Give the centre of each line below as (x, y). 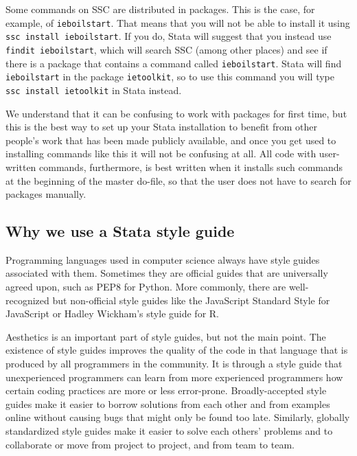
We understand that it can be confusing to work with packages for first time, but (176, 113)
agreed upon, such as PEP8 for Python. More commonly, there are (146, 287)
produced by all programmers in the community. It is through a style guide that (174, 364)
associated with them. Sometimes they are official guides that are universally (167, 273)
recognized (27, 300)
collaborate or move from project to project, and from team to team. (150, 444)
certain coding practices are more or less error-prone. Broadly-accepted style (166, 390)
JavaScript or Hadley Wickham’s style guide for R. (112, 313)
